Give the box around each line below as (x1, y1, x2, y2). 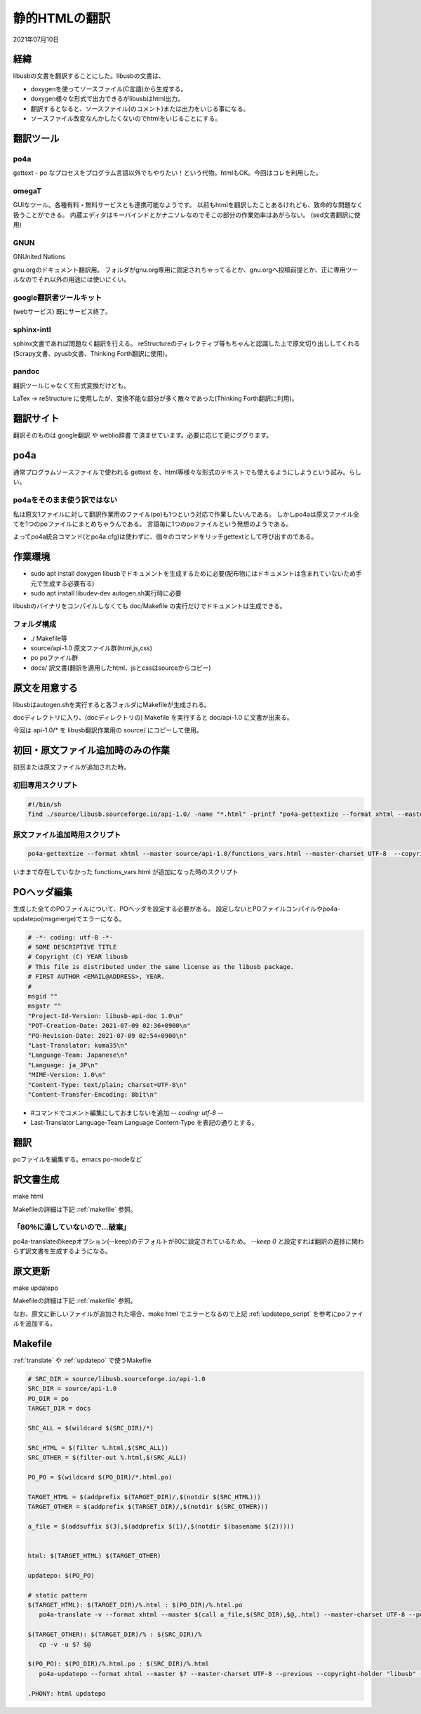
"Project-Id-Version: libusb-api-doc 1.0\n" (27, 1012, 184, 1020)
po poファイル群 (30, 654, 79, 662)
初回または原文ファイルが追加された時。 (13, 763, 130, 772)
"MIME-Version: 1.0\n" (27, 1071, 106, 1079)
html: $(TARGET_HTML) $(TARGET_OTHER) (27, 1552, 161, 1560)
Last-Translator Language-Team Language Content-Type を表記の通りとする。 (30, 1119, 258, 1127)
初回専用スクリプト (13, 780, 79, 790)
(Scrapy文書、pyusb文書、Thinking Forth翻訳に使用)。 (13, 349, 172, 357)
